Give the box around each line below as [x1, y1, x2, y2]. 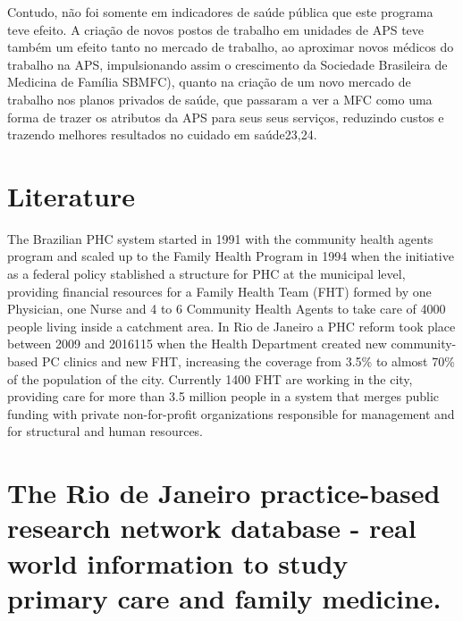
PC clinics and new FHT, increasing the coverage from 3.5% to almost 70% [41, 352, 455, 371]
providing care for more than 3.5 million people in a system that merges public [7, 387, 440, 406]
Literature [7, 177, 135, 214]
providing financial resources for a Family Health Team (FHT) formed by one [7, 281, 432, 300]
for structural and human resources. [7, 422, 204, 441]
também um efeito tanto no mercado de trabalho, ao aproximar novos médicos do [7, 38, 454, 56]
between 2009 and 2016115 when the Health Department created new [7, 334, 387, 353]
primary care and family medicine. [7, 579, 442, 616]
